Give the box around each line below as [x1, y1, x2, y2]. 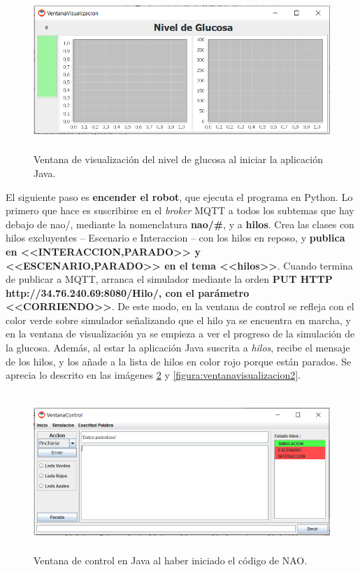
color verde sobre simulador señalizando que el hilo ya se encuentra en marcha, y [6, 312, 352, 327]
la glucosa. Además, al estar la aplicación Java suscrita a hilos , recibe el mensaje [6, 340, 350, 355]
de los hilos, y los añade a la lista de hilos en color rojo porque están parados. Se [6, 354, 352, 368]
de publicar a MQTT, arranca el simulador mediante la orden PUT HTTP [6, 272, 333, 286]
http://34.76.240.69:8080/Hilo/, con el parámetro [6, 285, 250, 300]
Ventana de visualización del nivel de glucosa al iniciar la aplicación [34, 152, 323, 167]
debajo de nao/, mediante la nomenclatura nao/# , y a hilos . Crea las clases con [6, 216, 354, 231]
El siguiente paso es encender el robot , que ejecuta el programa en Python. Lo [6, 189, 353, 204]
